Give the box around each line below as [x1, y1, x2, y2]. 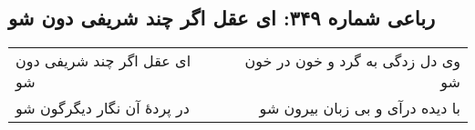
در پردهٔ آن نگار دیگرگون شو [15, 97, 190, 119]
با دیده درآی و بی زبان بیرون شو [259, 97, 460, 119]
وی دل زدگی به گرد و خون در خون [244, 50, 460, 72]
